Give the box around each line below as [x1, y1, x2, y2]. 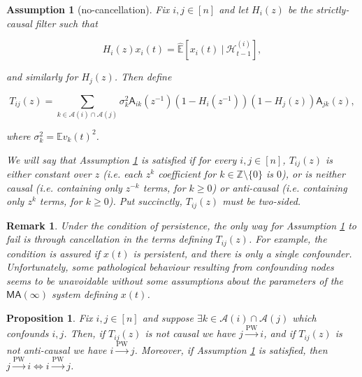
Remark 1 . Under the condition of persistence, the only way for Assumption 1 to [6, 218, 357, 232]
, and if [263, 326, 296, 341]
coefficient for [158, 166, 217, 181]
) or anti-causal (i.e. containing [212, 180, 347, 194]
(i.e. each [103, 166, 143, 181]
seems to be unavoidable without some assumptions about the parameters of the [6, 273, 343, 287]
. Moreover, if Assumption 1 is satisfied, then [134, 342, 328, 357]
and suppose [142, 311, 194, 325]
